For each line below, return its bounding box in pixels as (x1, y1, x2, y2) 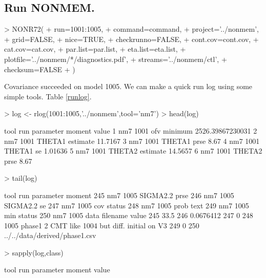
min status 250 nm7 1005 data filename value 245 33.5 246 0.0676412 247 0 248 (4, 210, 253, 221)
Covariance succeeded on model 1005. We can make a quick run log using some (4, 81, 253, 92)
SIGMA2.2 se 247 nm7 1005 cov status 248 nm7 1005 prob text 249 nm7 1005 (4, 200, 249, 210)
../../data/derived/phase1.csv (4, 230, 96, 241)
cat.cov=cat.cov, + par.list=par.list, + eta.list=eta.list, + (4, 44, 186, 54)
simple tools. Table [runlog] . (4, 91, 92, 101)
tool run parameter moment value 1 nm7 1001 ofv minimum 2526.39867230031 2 (4, 125, 257, 136)
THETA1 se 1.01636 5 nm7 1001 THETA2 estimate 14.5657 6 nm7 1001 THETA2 (4, 145, 262, 156)
